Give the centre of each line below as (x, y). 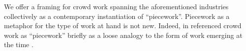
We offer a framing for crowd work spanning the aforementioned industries (116, 6)
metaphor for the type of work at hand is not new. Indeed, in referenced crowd (123, 25)
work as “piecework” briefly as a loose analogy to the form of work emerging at (123, 35)
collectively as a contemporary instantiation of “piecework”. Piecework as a (117, 16)
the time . (19, 44)
